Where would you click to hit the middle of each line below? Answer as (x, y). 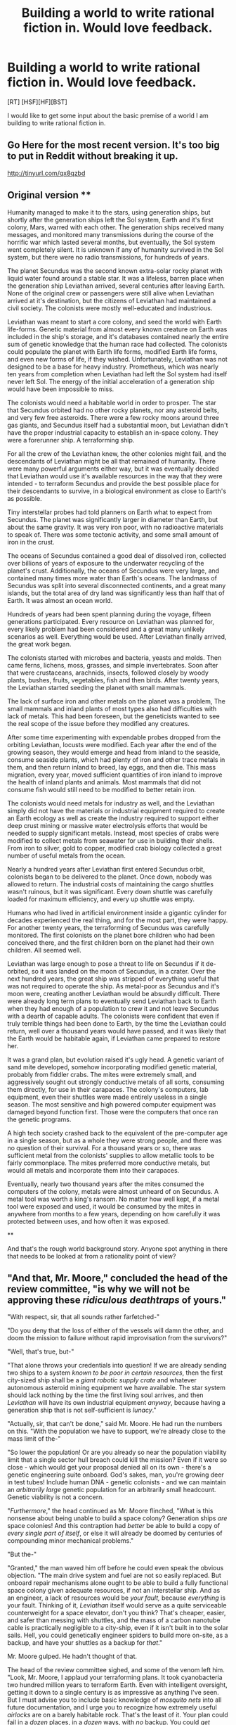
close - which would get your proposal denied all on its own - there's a (110, 1468)
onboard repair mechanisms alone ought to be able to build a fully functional (118, 1583)
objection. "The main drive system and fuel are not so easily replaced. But (114, 1576)
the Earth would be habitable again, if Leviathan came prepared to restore (114, 1038)
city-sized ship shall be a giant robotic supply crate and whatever (102, 1380)
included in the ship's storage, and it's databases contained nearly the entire (118, 336)
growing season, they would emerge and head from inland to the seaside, (114, 752)
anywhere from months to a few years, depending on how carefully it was (114, 1214)
